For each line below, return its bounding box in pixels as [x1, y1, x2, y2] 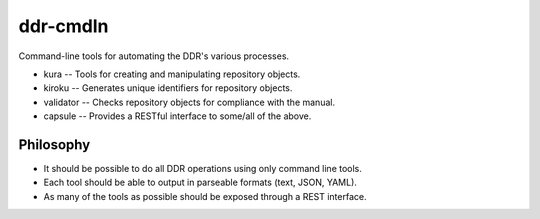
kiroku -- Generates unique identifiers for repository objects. [43, 82, 293, 94]
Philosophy [18, 136, 91, 153]
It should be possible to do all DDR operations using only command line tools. [43, 163, 362, 175]
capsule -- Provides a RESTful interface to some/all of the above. [43, 110, 312, 122]
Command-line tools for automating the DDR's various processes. [18, 50, 290, 62]
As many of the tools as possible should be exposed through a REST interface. [43, 190, 367, 202]
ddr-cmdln [18, 15, 109, 37]
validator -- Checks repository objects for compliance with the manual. [43, 96, 335, 108]
